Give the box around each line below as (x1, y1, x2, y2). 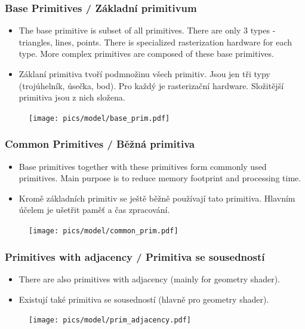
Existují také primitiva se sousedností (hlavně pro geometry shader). (19, 293, 269, 305)
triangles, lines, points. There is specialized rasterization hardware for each (19, 35, 292, 48)
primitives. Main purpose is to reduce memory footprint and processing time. (19, 172, 301, 184)
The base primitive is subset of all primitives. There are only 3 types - (19, 24, 276, 36)
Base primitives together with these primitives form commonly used (19, 160, 267, 172)
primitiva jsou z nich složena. (19, 91, 125, 103)
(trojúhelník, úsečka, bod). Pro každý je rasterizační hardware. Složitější (19, 79, 284, 92)
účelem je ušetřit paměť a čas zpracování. (19, 203, 170, 216)
